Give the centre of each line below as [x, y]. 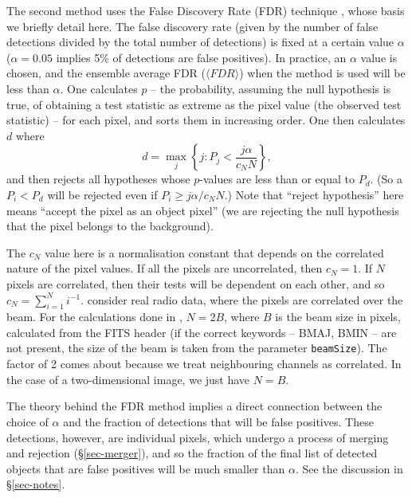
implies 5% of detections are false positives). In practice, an [201, 57]
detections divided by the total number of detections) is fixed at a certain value [200, 42]
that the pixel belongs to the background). [110, 226]
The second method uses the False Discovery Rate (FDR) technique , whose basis [206, 10]
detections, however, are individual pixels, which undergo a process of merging [198, 437]
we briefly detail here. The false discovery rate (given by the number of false [192, 26]
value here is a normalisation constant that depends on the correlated [214, 252]
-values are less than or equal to [277, 179]
